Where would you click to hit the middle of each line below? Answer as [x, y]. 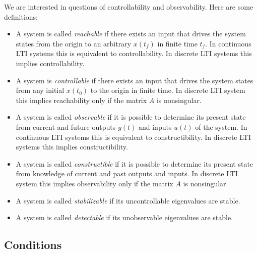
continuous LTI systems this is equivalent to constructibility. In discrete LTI [133, 137]
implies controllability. [50, 63]
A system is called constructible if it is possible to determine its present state [135, 163]
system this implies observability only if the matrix [94, 183]
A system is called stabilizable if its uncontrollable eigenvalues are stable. [128, 200]
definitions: [21, 16]
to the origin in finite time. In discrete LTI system [168, 90]
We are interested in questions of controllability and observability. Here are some [129, 7]
